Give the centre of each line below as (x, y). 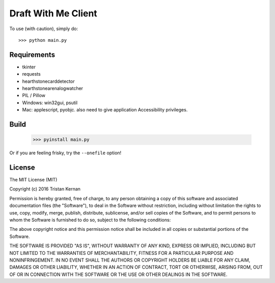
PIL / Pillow (34, 96)
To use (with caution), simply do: (44, 29)
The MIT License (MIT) (33, 180)
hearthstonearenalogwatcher (53, 88)
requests (31, 74)
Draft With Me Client (53, 13)
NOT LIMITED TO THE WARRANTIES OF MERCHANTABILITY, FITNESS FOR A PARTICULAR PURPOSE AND (121, 253)
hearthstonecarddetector (48, 81)
